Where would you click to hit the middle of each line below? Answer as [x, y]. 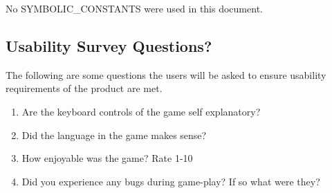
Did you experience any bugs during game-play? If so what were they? [171, 181]
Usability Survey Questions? [109, 45]
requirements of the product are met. [84, 88]
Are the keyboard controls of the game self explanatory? [141, 111]
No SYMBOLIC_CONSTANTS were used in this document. [134, 8]
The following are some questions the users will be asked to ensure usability [166, 74]
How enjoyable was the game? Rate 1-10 [107, 158]
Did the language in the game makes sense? [114, 135]
